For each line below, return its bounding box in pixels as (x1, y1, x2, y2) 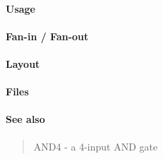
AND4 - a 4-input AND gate (33, 139, 158, 153)
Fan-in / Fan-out (6, 28, 89, 43)
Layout (6, 56, 40, 71)
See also (6, 112, 45, 126)
